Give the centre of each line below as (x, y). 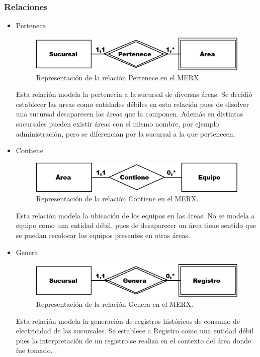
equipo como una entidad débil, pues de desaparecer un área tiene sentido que (136, 225)
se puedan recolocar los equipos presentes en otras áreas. (103, 235)
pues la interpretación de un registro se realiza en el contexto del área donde (134, 340)
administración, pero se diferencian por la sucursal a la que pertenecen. (125, 133)
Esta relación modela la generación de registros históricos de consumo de (128, 321)
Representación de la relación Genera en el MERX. (115, 304)
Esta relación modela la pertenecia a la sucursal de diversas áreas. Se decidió (134, 94)
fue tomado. (34, 350)
